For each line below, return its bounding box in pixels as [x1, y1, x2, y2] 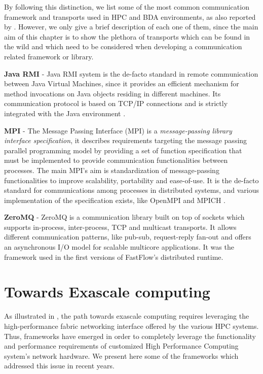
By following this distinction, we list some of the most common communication [4, 2, 249, 12]
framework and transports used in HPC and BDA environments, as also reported [4, 11, 256, 22]
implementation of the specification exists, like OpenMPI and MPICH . [4, 194, 226, 205]
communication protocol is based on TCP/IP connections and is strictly [4, 98, 228, 109]
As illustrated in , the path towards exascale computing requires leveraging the [4, 311, 249, 321]
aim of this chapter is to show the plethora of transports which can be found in [4, 31, 250, 42]
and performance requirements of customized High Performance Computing [4, 341, 239, 351]
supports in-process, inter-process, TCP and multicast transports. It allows [4, 221, 237, 232]
